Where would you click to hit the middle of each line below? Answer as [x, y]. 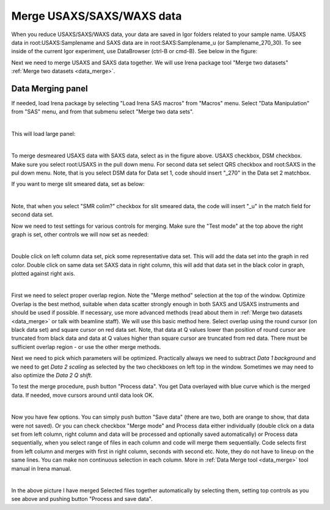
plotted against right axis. [43, 274]
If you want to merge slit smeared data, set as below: [78, 184]
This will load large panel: [43, 133]
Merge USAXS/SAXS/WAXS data [97, 16]
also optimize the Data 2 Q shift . [52, 375]
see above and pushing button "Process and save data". [82, 499]
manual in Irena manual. [41, 468]
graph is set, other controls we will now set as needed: [80, 234]
